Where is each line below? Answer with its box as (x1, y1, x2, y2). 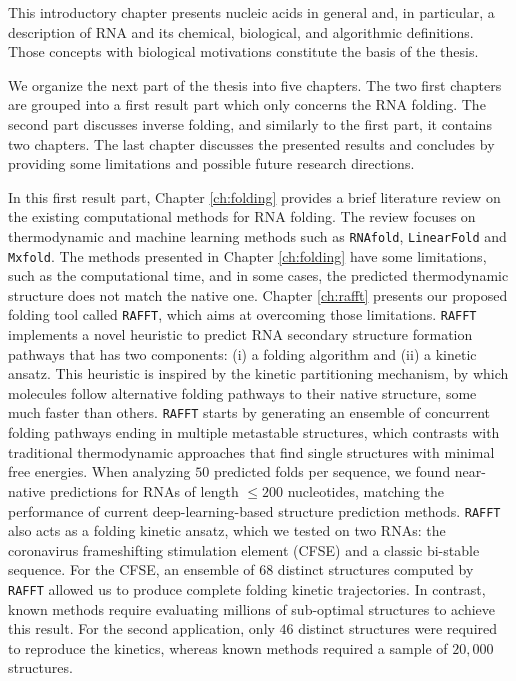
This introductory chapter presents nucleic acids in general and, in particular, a (8, 2, 495, 22)
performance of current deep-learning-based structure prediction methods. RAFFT (8, 500, 501, 521)
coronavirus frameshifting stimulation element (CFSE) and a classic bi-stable (8, 539, 480, 560)
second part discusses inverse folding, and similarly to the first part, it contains (8, 113, 492, 134)
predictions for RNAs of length (49, 480, 239, 501)
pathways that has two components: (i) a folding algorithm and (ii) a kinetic (8, 343, 477, 364)
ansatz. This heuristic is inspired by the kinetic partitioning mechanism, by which (8, 363, 509, 384)
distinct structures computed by (277, 559, 474, 580)
